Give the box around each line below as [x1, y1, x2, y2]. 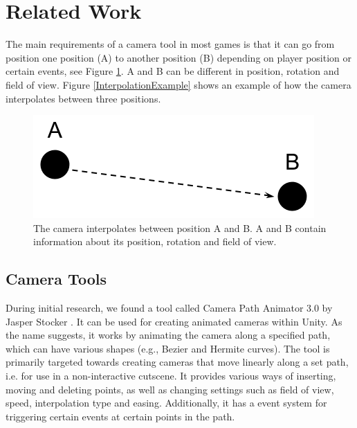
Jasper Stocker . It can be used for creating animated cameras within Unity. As [6, 314, 342, 328]
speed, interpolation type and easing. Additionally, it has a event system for [6, 395, 327, 410]
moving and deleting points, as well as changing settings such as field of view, [6, 382, 334, 396]
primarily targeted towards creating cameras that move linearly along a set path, [6, 355, 349, 369]
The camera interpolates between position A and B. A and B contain [33, 220, 327, 235]
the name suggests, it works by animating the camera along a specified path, [6, 328, 331, 342]
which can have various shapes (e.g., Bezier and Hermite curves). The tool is [6, 341, 330, 355]
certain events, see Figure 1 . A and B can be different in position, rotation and [6, 64, 340, 78]
